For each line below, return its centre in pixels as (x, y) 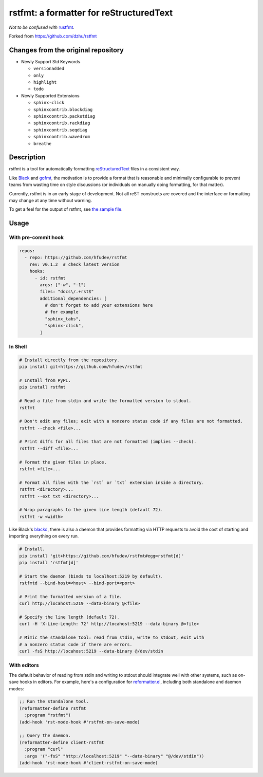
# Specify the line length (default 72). (69, 617)
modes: (17, 688)
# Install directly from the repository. (69, 360)
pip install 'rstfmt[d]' (49, 563)
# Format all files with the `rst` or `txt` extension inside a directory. (112, 482)
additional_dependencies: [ (73, 298)
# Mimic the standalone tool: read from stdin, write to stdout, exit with (112, 638)
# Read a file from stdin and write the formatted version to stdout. (105, 401)
